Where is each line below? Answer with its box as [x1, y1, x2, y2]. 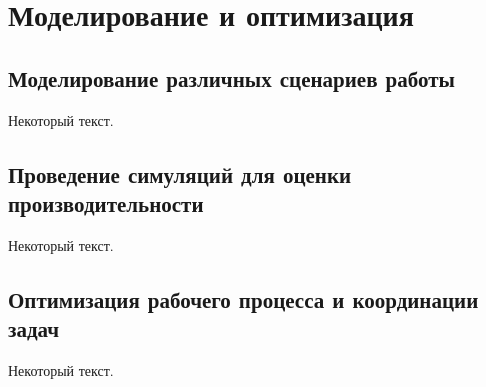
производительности [8, 187, 204, 218]
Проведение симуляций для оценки [8, 158, 352, 189]
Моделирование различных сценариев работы [8, 62, 455, 93]
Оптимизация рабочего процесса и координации [8, 283, 479, 314]
